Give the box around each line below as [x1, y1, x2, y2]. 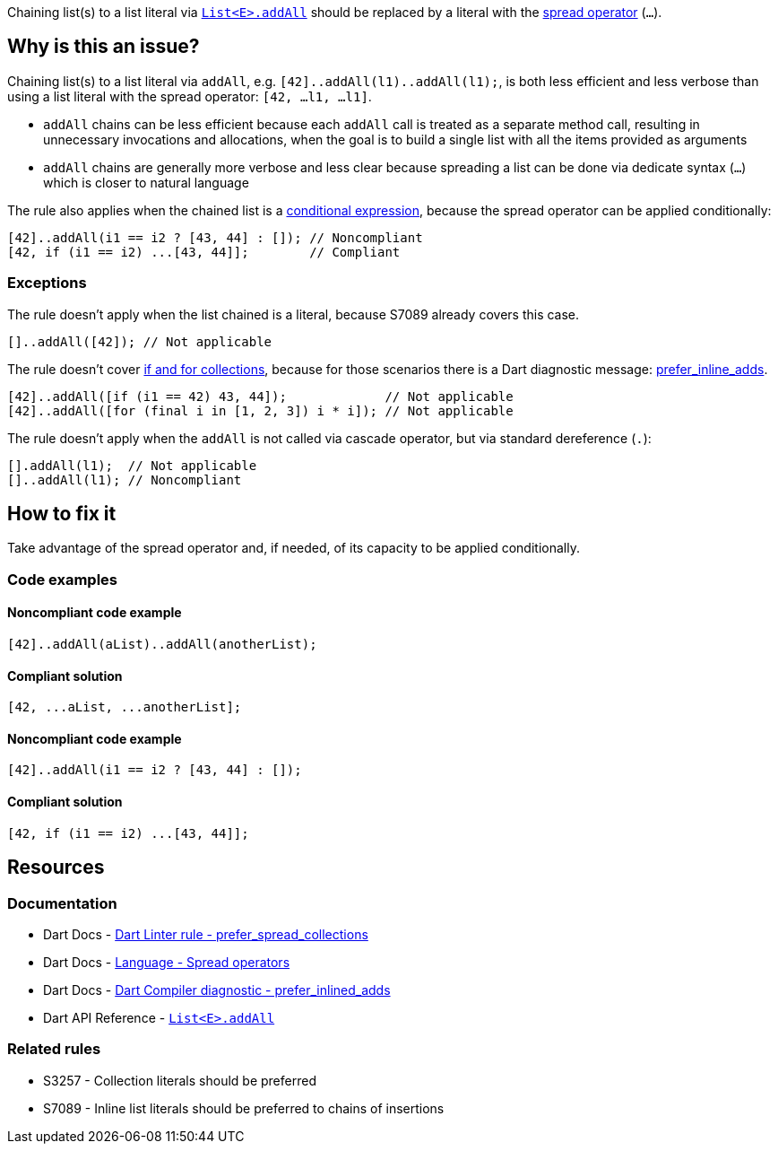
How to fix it [7, 502, 117, 526]
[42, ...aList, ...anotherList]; [7, 700, 242, 715]
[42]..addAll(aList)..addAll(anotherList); [7, 637, 317, 652]
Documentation [7, 894, 117, 912]
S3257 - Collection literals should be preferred [43, 1072, 316, 1088]
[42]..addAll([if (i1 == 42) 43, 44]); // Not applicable [7, 388, 514, 404]
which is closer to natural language [43, 174, 249, 190]
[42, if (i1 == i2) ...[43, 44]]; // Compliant [7, 244, 401, 259]
